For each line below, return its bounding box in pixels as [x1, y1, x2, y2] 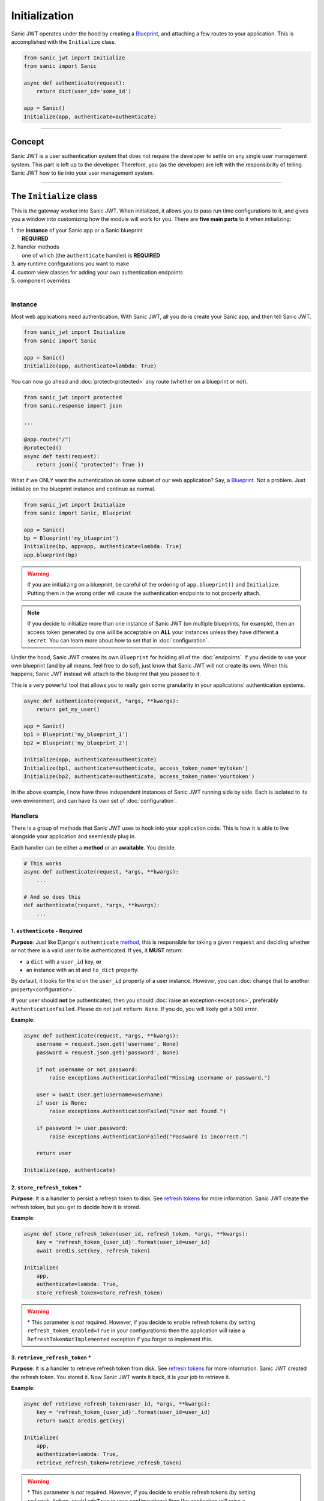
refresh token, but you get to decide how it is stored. [11, 1203, 141, 1210]
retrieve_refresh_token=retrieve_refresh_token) [36, 1459, 182, 1466]
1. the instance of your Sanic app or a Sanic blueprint [11, 226, 143, 234]
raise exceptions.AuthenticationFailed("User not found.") [49, 1108, 227, 1115]
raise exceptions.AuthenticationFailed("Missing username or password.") [49, 1074, 271, 1081]
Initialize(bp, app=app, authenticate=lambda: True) [23, 543, 182, 550]
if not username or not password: [36, 1066, 138, 1073]
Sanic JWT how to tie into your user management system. [11, 169, 154, 177]
